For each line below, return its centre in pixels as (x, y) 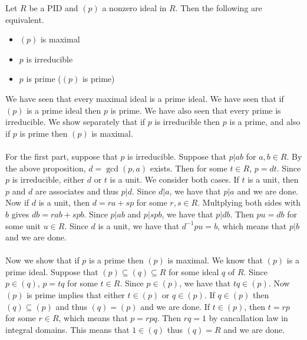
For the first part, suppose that (62, 156)
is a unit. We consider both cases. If (174, 179)
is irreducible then (187, 122)
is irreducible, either (48, 179)
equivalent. (25, 19)
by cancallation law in (248, 318)
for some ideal (194, 271)
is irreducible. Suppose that (177, 156)
